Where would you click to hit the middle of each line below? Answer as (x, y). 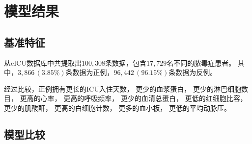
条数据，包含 (126, 62)
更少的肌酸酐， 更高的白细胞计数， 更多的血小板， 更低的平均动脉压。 (117, 108)
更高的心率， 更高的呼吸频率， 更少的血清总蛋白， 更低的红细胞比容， (133, 98)
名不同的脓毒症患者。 (201, 62)
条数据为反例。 (193, 72)
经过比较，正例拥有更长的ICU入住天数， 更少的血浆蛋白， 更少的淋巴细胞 (123, 88)
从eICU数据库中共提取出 (43, 62)
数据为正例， (93, 72)
